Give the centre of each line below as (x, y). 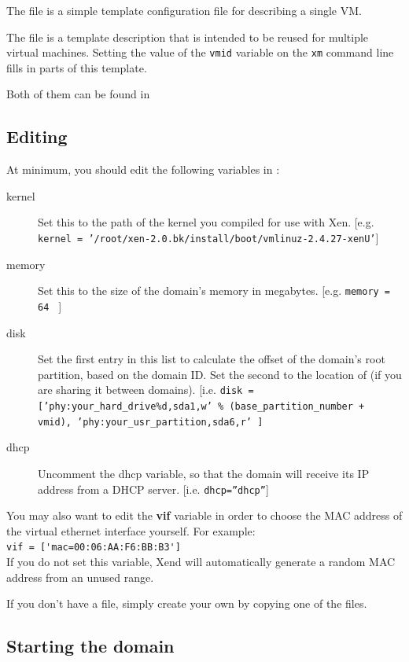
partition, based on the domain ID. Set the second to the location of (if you (220, 374)
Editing (37, 136)
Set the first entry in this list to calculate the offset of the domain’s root (212, 359)
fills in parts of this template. (77, 67)
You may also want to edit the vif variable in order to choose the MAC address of (204, 515)
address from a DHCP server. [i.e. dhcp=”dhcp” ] (153, 489)
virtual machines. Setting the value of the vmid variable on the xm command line (200, 52)
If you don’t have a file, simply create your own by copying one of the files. (187, 603)
